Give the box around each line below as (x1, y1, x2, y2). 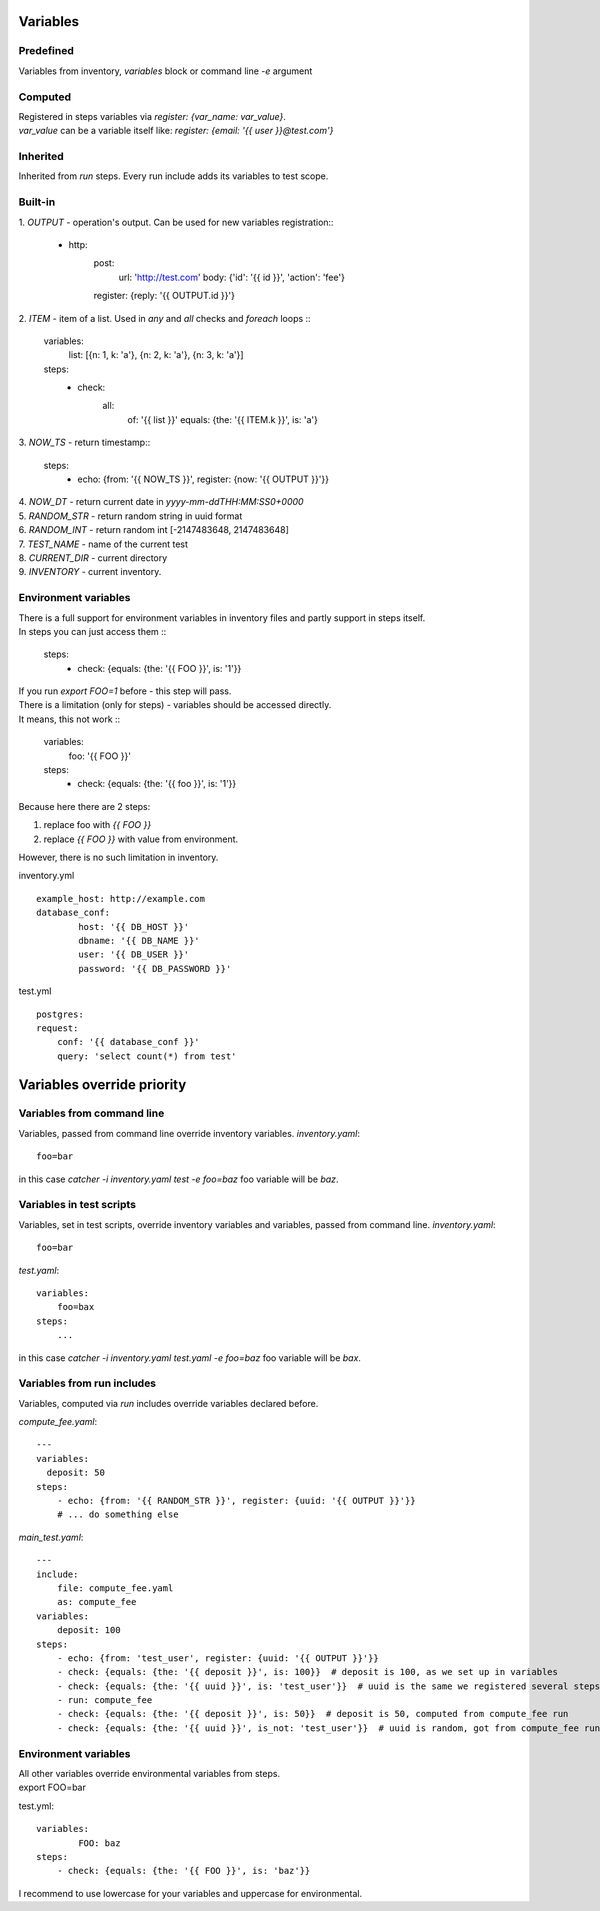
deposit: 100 (56, 1625, 121, 1636)
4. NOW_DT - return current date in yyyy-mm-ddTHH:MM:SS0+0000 (18, 496, 304, 508)
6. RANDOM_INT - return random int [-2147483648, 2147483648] (18, 524, 289, 536)
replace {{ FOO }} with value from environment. (43, 833, 239, 845)
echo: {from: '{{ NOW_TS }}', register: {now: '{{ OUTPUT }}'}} (77, 473, 330, 485)
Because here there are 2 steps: (18, 800, 151, 812)
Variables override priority (18, 1076, 187, 1093)
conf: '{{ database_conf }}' (56, 1036, 200, 1048)
